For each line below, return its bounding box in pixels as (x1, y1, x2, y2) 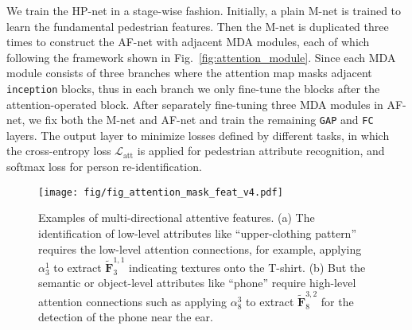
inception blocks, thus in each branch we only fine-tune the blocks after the (6, 80, 380, 96)
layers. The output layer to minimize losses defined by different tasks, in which (6, 126, 390, 143)
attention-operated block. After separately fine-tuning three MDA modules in (6, 95, 383, 112)
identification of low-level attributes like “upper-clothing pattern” (38, 224, 357, 241)
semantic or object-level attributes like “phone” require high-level (38, 274, 356, 291)
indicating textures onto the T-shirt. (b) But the (129, 258, 366, 275)
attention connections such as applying (38, 293, 227, 309)
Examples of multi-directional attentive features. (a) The (38, 209, 315, 226)
